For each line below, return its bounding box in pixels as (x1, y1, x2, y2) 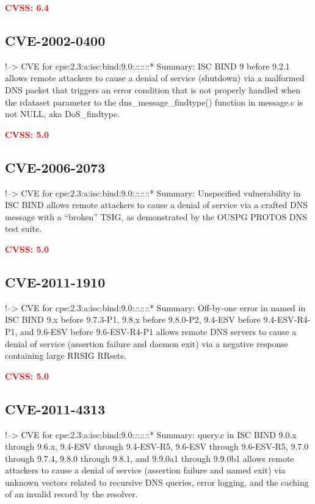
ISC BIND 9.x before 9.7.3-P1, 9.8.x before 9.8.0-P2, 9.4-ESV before (5, 313, 261, 326)
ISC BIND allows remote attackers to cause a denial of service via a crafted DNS (5, 198, 308, 211)
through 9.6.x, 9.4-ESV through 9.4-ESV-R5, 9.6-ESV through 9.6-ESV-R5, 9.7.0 (5, 440, 309, 453)
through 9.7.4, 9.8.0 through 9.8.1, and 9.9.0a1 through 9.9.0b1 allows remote (5, 452, 294, 464)
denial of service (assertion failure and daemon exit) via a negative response (5, 337, 289, 350)
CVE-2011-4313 (5, 399, 106, 418)
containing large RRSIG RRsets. (5, 349, 126, 362)
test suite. (5, 222, 42, 235)
